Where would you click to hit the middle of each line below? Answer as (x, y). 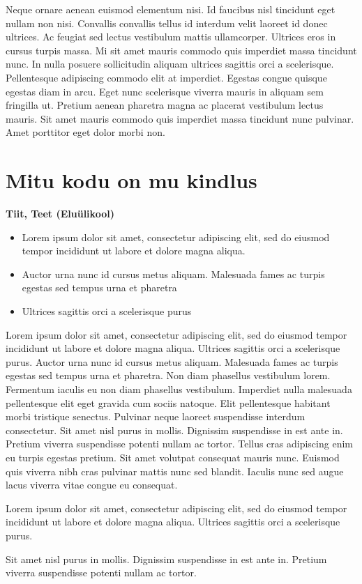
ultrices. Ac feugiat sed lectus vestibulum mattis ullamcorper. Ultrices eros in (171, 37)
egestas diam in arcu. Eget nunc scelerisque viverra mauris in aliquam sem (165, 91)
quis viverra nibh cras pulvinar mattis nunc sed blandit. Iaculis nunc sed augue (175, 471)
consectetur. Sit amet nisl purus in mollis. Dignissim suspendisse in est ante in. (174, 430)
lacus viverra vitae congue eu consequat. (92, 485)
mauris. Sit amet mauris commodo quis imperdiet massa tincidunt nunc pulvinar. (180, 118)
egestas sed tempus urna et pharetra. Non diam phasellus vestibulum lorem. (168, 375)
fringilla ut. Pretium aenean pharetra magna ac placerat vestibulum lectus (165, 105)
